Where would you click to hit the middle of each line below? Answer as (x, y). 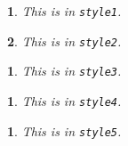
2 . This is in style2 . (64, 41)
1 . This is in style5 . (64, 130)
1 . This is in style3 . (64, 71)
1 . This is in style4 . (64, 100)
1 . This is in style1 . (64, 11)
